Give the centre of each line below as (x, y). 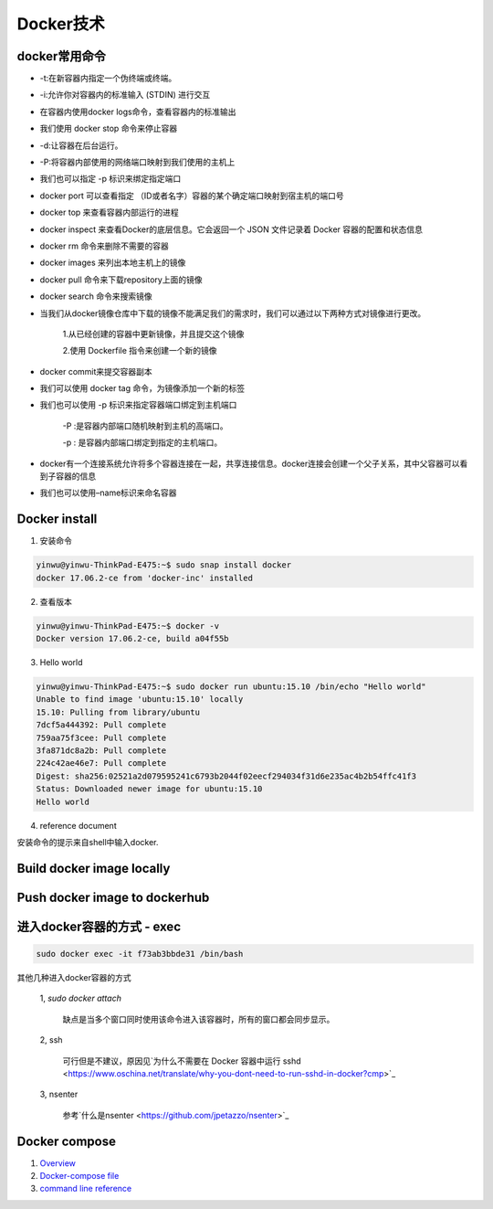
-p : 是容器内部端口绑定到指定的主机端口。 (142, 442)
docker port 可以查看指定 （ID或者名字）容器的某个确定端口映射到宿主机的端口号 (192, 196)
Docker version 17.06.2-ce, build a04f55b (132, 639)
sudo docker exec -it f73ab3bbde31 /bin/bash (140, 954)
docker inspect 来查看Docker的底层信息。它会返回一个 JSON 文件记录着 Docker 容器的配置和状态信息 (231, 229)
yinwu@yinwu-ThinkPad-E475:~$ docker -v (127, 626)
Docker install (57, 520)
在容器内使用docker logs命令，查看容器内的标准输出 (138, 111)
